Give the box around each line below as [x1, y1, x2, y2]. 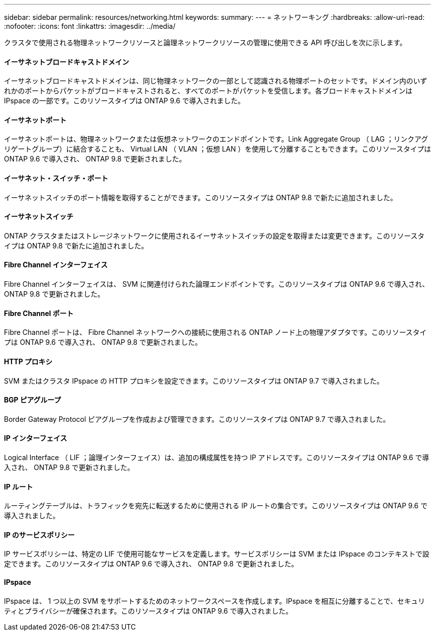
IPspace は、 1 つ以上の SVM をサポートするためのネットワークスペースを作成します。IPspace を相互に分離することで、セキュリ [4, 596, 425, 605]
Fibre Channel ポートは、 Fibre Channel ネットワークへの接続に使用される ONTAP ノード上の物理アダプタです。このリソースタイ [4, 328, 427, 337]
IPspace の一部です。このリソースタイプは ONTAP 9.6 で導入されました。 [4, 96, 245, 105]
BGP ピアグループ [4, 396, 61, 404]
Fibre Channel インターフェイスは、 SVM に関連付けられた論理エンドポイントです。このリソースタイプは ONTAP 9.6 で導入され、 [4, 280, 429, 289]
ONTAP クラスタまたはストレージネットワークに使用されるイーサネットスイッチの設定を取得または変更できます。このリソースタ [4, 231, 425, 240]
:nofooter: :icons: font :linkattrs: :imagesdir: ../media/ [4, 22, 176, 30]
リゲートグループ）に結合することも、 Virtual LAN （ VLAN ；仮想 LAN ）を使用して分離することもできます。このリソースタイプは [4, 145, 431, 154]
